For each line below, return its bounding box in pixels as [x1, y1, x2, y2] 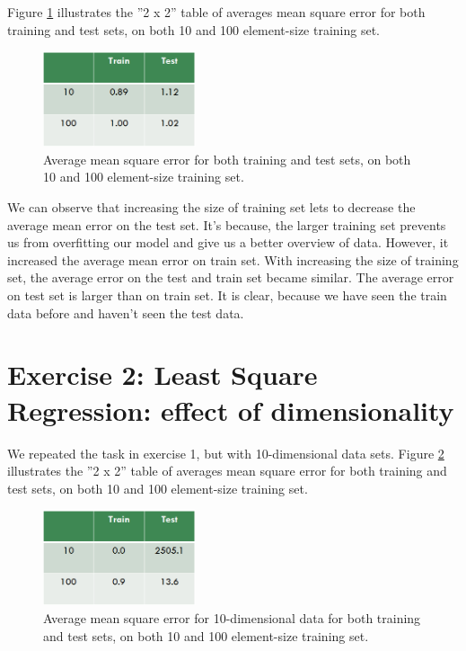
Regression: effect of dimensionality [7, 391, 454, 428]
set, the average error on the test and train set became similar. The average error [7, 268, 454, 287]
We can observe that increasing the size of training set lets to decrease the [7, 198, 416, 217]
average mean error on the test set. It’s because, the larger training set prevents [7, 215, 446, 234]
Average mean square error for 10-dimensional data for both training [43, 609, 421, 628]
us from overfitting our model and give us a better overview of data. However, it [7, 233, 449, 252]
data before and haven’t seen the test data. [7, 303, 244, 322]
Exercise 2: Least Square [7, 356, 318, 393]
